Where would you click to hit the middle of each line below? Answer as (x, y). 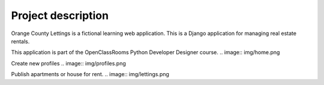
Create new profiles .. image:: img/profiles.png (68, 63)
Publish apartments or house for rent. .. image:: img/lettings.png (90, 74)
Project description (60, 15)
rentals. (20, 41)
